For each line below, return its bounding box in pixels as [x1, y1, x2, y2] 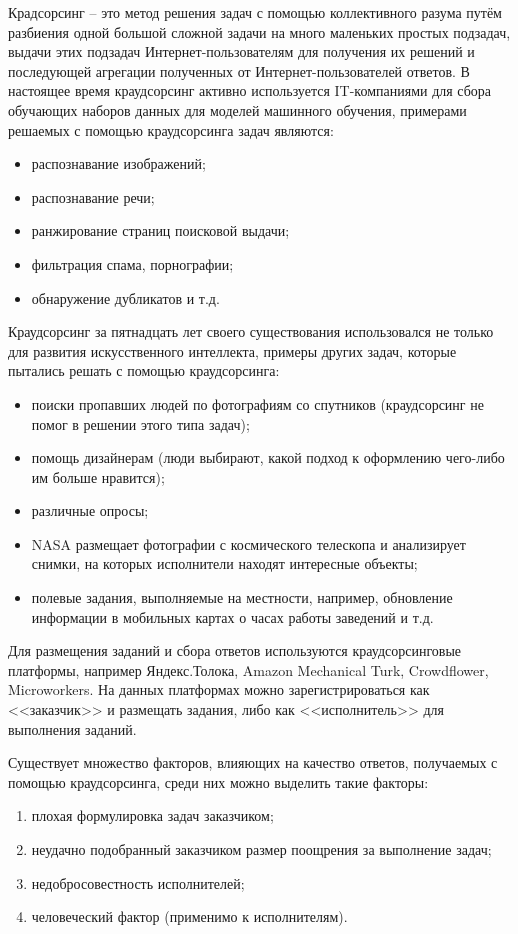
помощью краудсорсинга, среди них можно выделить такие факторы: [8, 771, 429, 792]
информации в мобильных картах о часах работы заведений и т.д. [31, 606, 434, 627]
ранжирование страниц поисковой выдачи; [31, 220, 290, 241]
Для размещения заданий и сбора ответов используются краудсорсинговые [8, 640, 462, 661]
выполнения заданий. [8, 718, 137, 739]
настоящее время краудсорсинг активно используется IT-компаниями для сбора [8, 80, 492, 101]
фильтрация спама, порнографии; [31, 253, 234, 274]
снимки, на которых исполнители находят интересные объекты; [31, 553, 418, 574]
